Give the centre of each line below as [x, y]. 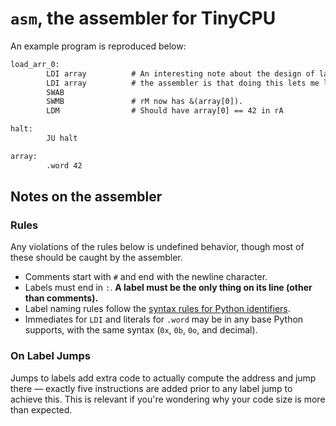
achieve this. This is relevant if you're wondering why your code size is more [168, 399]
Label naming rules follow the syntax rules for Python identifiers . [157, 309]
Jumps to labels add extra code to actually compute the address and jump [163, 378]
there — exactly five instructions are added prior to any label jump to [151, 388]
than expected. [41, 409]
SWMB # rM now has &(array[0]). [145, 102]
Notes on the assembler [86, 197]
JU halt [62, 138]
